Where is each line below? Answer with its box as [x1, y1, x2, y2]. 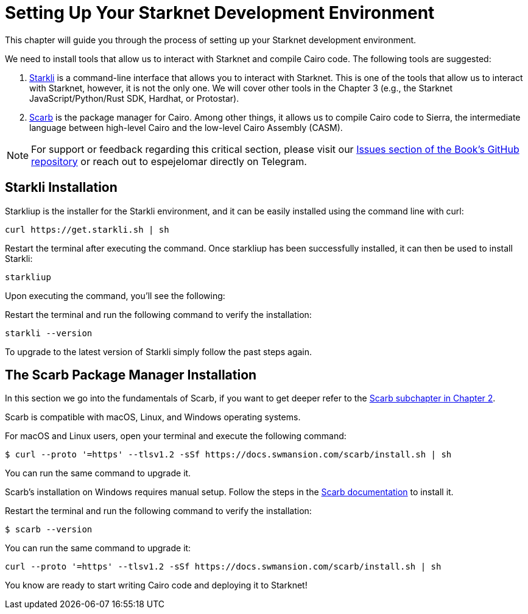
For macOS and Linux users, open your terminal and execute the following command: [5, 431, 347, 442]
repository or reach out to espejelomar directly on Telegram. [31, 155, 307, 168]
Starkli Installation [5, 180, 118, 196]
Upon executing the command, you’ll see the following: [5, 290, 225, 301]
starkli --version [5, 328, 93, 338]
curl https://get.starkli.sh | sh [5, 224, 169, 235]
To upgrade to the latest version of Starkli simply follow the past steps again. [5, 346, 312, 357]
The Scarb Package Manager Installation [5, 367, 257, 383]
